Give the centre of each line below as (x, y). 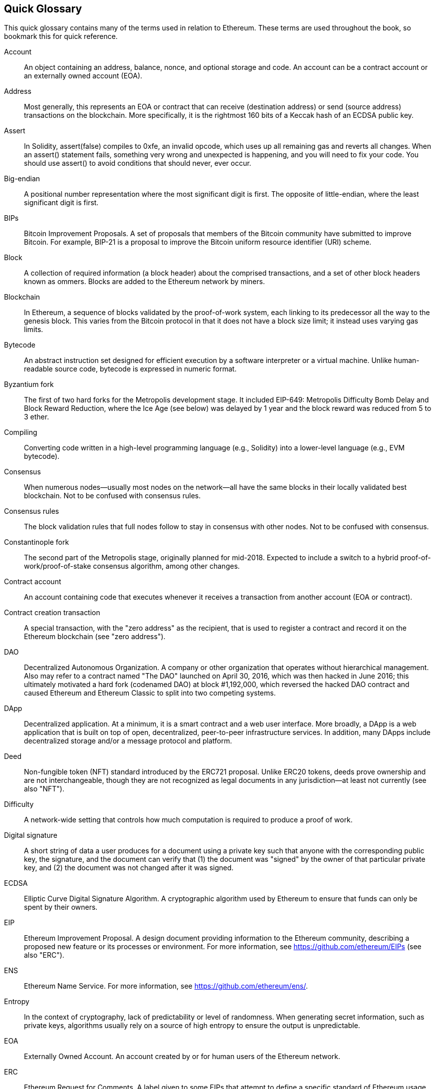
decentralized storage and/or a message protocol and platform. (128, 741)
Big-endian (22, 179)
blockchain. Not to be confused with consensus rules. (112, 496)
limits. (34, 330)
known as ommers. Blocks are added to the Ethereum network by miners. (144, 282)
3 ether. (37, 417)
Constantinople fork (37, 542)
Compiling (21, 432)
